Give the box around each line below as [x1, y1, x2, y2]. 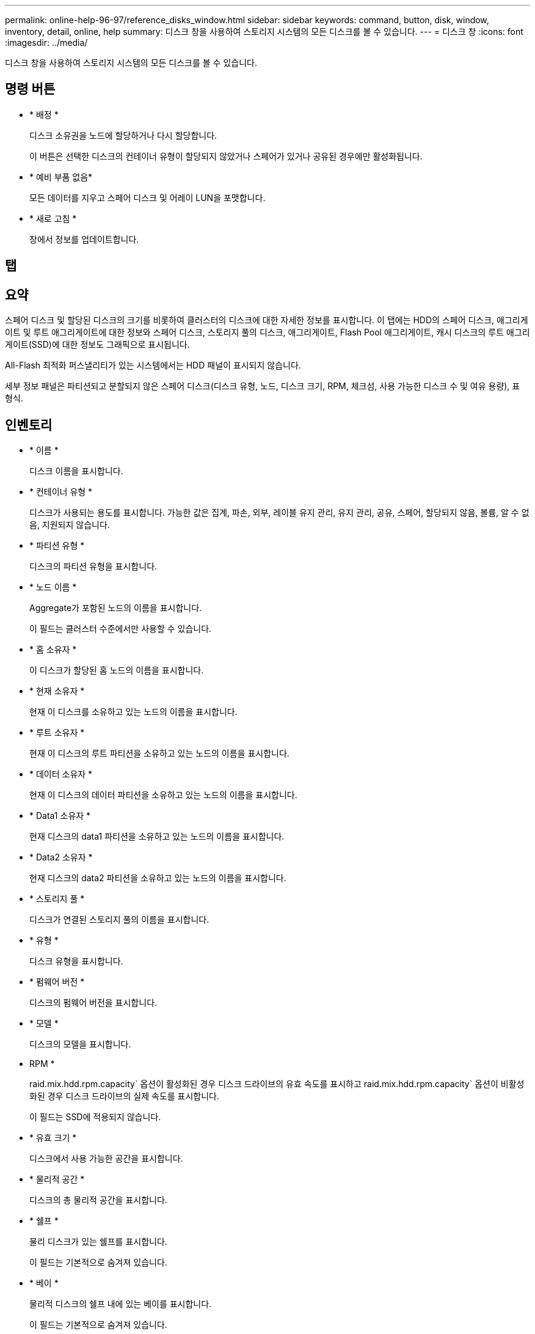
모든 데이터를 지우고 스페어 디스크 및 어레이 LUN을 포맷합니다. [29, 192, 266, 203]
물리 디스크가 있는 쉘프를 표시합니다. [29, 1236, 167, 1247]
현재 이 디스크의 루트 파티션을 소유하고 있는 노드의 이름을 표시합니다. [29, 747, 289, 758]
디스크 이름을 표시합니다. [29, 465, 123, 476]
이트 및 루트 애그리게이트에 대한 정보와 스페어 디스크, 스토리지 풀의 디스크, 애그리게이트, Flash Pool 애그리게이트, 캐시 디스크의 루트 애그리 [5, 327, 530, 338]
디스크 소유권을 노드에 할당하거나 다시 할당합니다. [29, 130, 217, 141]
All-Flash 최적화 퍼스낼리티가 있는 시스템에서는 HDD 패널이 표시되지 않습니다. [5, 360, 301, 371]
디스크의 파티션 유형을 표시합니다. [29, 560, 158, 571]
